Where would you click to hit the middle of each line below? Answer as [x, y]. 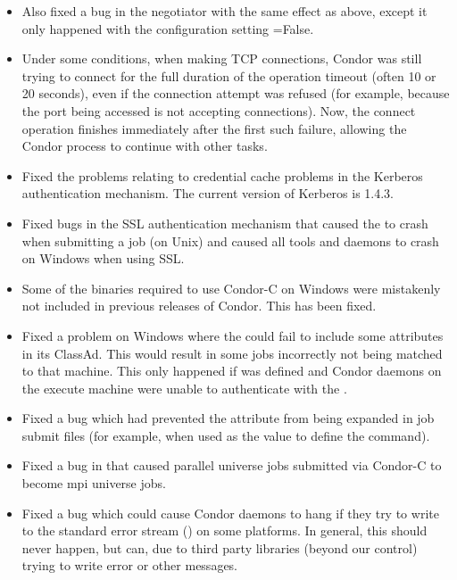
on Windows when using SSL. [103, 258]
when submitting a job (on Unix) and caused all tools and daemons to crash [230, 240]
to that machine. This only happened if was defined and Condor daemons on [232, 371]
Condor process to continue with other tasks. [145, 146]
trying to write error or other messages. [130, 565]
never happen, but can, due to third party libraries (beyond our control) [220, 547]
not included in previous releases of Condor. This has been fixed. [199, 306]
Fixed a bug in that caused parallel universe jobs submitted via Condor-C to [232, 465]
